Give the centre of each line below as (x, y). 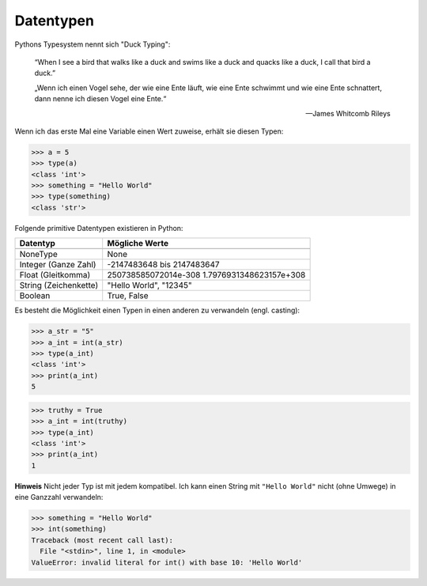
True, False (128, 296)
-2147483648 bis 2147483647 (164, 265)
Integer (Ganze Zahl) (58, 265)
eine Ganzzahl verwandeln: (59, 497)
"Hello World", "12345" (150, 285)
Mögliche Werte (138, 244)
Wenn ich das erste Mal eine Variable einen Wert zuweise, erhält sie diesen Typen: (149, 131)
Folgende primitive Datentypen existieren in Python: (99, 228)
